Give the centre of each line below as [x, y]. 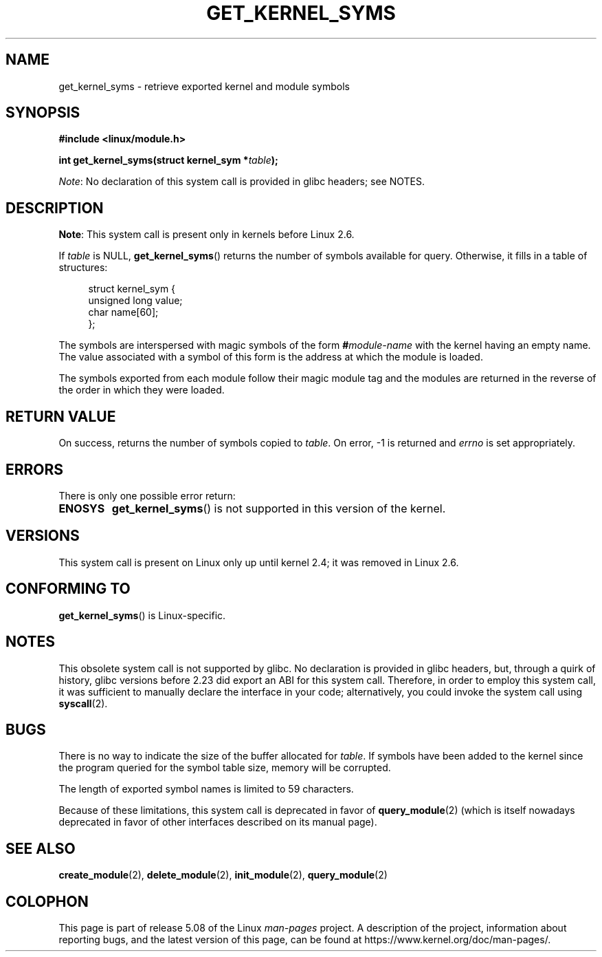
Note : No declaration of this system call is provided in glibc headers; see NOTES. [242, 182]
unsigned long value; [135, 301]
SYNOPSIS [43, 113]
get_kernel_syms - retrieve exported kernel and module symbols [204, 86]
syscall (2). [83, 703]
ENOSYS [82, 508]
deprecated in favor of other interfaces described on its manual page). [218, 822]
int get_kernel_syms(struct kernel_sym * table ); [168, 160]
